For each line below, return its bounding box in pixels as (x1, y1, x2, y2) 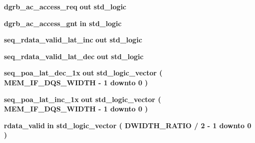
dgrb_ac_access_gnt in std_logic (4, 18, 122, 28)
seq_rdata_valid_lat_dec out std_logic (4, 51, 144, 61)
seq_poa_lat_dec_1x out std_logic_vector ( (4, 68, 163, 78)
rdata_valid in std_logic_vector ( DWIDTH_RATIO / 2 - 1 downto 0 (4, 120, 252, 130)
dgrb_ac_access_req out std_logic (4, 1, 127, 11)
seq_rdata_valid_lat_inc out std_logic (4, 35, 143, 45)
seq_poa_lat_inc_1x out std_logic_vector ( (4, 94, 161, 104)
